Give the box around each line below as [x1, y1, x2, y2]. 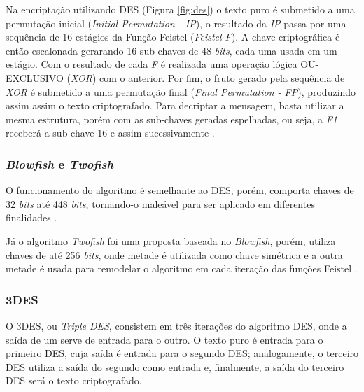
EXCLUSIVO [6, 70, 64, 85]
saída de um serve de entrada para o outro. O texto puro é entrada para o [6, 332, 323, 346]
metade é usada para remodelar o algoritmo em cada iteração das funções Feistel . [6, 261, 358, 276]
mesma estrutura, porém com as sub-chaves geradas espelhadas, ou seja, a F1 [6, 111, 338, 126]
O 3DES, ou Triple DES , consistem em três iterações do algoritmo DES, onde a [6, 318, 347, 332]
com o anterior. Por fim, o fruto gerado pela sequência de [99, 70, 345, 85]
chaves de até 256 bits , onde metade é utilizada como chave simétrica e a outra [6, 247, 343, 262]
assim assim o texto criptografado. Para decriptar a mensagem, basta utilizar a [6, 98, 344, 113]
